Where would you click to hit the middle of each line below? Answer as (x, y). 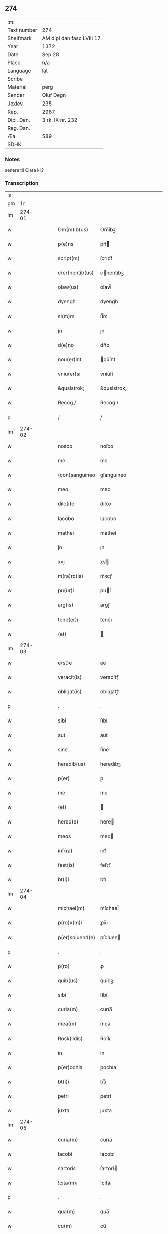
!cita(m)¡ (68, 1183)
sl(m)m (66, 316)
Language (19, 71)
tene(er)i (68, 620)
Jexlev (15, 104)
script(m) (69, 258)
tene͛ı (106, 620)
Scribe (15, 79)
